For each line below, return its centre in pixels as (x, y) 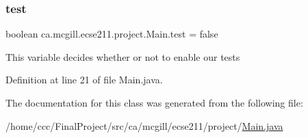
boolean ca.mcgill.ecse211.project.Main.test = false (112, 34)
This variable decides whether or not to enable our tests (123, 56)
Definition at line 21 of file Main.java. (84, 80)
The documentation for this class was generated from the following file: (154, 102)
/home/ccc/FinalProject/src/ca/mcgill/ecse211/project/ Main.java (144, 125)
